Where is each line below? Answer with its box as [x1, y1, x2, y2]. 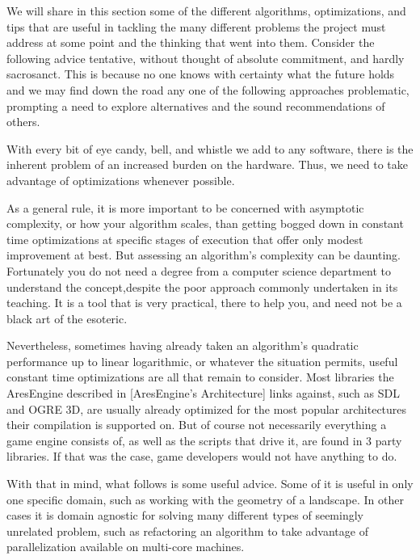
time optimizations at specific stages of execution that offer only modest [6, 230, 363, 247]
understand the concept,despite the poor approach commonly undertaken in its [6, 278, 398, 295]
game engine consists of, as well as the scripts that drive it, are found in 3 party [6, 432, 402, 448]
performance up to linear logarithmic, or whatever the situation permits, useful [6, 352, 398, 369]
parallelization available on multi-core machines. [6, 538, 245, 555]
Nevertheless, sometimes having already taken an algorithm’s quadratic [6, 337, 359, 354]
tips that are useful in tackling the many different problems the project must [6, 18, 386, 35]
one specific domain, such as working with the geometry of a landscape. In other [6, 491, 404, 507]
